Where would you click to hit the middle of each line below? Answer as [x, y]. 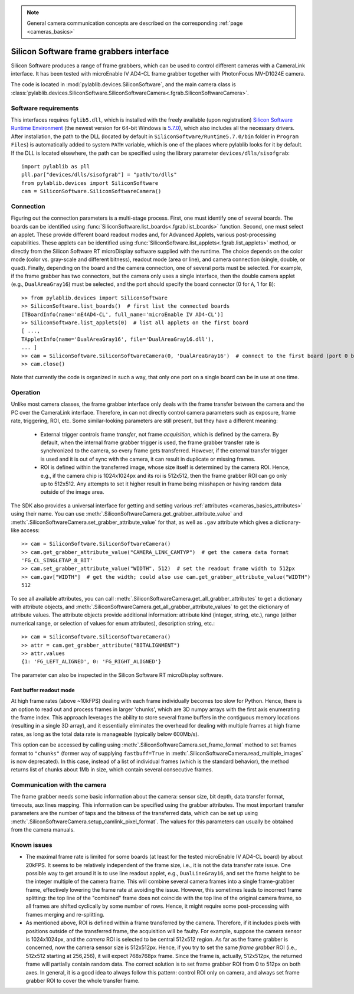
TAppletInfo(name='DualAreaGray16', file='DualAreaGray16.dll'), [118, 339]
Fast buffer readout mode [43, 690]
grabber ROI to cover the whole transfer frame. [83, 980]
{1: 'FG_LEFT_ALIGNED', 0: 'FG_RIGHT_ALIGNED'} [91, 662]
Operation [26, 393]
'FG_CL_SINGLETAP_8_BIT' [57, 560]
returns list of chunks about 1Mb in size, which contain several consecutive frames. [112, 770]
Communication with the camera [59, 785]
